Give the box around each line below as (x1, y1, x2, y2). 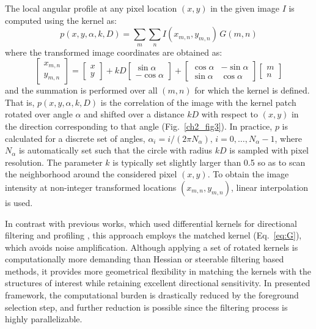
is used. (5, 196, 33, 209)
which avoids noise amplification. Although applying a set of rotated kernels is (5, 240, 298, 253)
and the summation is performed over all (5, 84, 158, 97)
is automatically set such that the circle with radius (18, 144, 213, 157)
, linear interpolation (230, 180, 309, 193)
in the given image (210, 2, 279, 14)
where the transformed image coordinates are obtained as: (5, 45, 222, 58)
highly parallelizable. (5, 312, 83, 325)
